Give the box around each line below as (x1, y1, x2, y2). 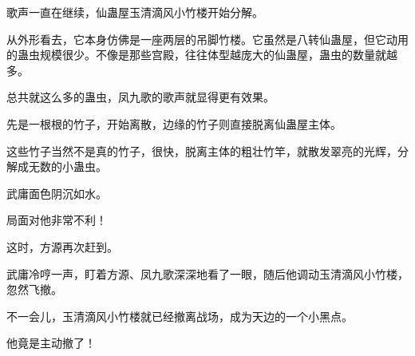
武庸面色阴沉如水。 (6, 184, 107, 201)
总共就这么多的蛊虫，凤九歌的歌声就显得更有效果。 (6, 89, 275, 105)
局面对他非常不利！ (6, 212, 107, 228)
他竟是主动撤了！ (6, 334, 96, 351)
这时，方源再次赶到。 (6, 238, 118, 255)
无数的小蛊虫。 (28, 158, 107, 175)
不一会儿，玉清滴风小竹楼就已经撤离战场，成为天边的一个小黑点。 (6, 307, 353, 324)
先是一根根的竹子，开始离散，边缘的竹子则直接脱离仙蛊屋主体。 (6, 115, 342, 132)
